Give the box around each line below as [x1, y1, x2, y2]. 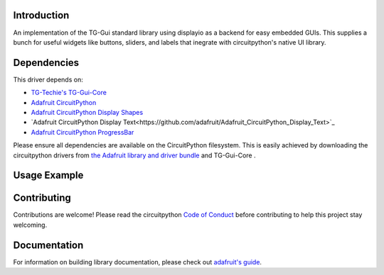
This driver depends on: [13, 75, 83, 84]
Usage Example [13, 169, 84, 181]
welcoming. [13, 220, 48, 229]
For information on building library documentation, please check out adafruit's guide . [13, 257, 262, 266]
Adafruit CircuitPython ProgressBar [31, 128, 134, 136]
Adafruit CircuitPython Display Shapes [31, 108, 144, 116]
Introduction [13, 9, 70, 21]
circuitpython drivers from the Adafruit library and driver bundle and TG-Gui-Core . [13, 151, 256, 159]
